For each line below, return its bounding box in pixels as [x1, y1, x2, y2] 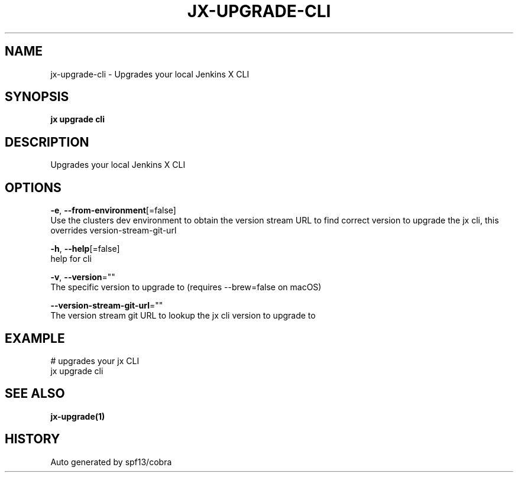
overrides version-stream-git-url [50, 225, 177, 236]
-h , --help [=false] [50, 244, 120, 254]
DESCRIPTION [5, 134, 89, 150]
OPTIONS [5, 180, 61, 195]
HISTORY [5, 431, 60, 447]
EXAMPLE [5, 330, 65, 346]
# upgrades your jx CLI [50, 355, 140, 366]
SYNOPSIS [5, 89, 69, 105]
